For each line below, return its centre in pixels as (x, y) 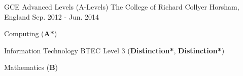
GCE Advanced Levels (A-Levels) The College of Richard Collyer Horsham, (122, 7)
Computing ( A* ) (31, 33)
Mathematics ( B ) (31, 67)
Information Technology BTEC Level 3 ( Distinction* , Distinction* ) (114, 50)
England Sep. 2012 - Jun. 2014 (52, 16)
